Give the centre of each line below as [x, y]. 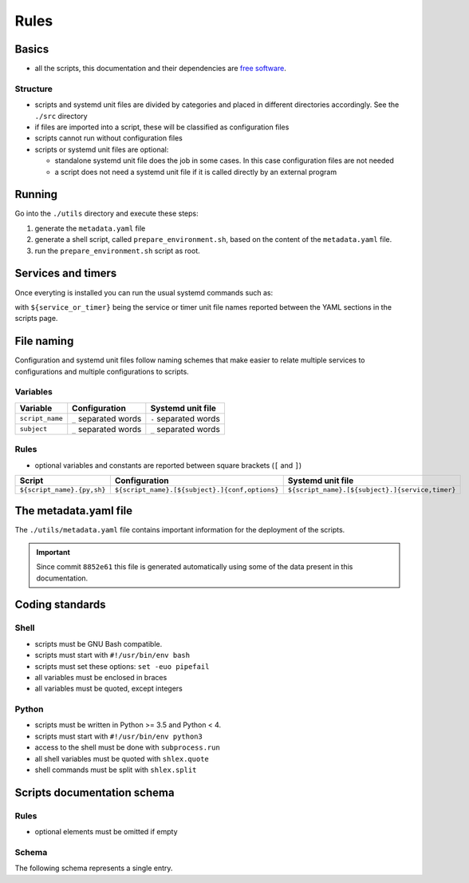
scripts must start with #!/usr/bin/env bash [112, 655]
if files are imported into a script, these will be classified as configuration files [162, 127]
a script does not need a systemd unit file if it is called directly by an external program [196, 172]
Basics [32, 49]
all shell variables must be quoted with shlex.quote [122, 758]
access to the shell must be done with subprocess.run [128, 747]
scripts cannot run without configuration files [108, 138]
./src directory [61, 116]
